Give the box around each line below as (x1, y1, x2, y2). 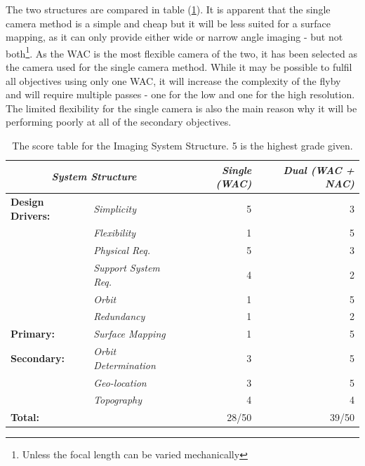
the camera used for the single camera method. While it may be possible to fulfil (6, 60, 352, 74)
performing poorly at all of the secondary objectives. (6, 114, 232, 129)
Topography (93, 392, 142, 407)
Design (11, 194, 44, 209)
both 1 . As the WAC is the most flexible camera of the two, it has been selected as (6, 44, 357, 60)
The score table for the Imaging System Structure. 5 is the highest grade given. (12, 138, 353, 152)
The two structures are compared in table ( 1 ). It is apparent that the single (6, 2, 331, 16)
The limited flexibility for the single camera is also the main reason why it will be (6, 100, 357, 115)
